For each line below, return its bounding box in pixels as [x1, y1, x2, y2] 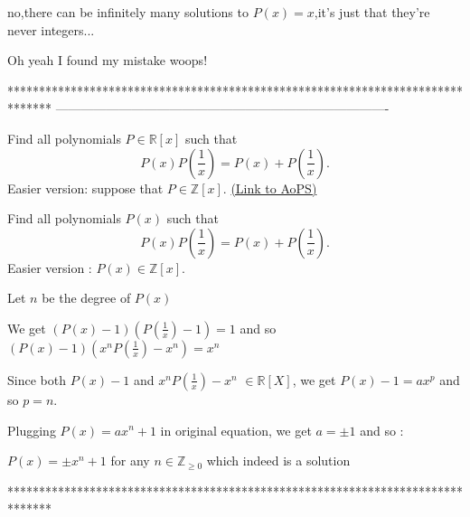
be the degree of [42, 288, 131, 307]
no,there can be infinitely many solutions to [7, 3, 249, 21]
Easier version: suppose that [7, 178, 164, 197]
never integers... [7, 20, 95, 39]
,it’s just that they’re [314, 3, 430, 21]
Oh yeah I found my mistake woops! [7, 51, 208, 70]
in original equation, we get [160, 420, 312, 439]
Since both [7, 370, 66, 389]
